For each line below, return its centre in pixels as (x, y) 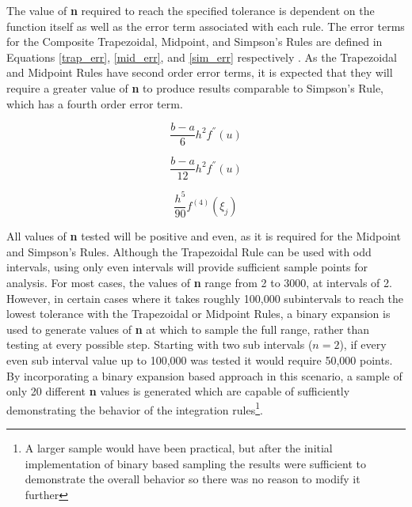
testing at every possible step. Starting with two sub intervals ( (160, 344)
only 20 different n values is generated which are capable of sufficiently (178, 391)
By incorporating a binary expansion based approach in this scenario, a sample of (204, 375)
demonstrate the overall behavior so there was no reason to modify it (193, 479)
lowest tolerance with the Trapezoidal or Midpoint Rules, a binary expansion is (198, 314)
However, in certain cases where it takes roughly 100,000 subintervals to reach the (205, 298)
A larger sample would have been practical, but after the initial (179, 448)
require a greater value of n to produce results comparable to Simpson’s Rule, (195, 87)
